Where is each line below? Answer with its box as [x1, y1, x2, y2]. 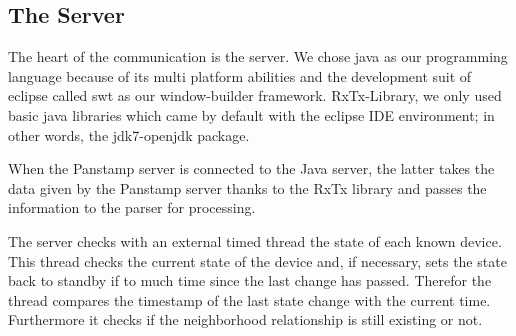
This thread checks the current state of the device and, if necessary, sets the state [8, 250, 507, 271]
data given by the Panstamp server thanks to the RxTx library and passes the [8, 177, 487, 198]
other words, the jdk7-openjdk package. [8, 124, 250, 145]
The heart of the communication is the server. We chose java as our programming [8, 46, 508, 67]
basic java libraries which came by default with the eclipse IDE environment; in [8, 104, 495, 125]
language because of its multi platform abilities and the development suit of [8, 65, 472, 86]
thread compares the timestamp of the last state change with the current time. [8, 289, 491, 310]
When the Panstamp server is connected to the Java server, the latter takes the [8, 158, 495, 179]
